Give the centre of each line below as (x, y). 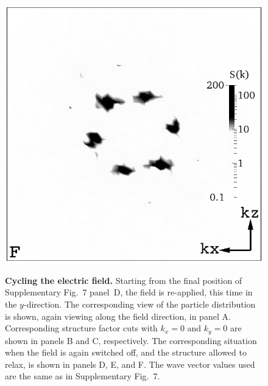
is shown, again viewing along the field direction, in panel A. (118, 316)
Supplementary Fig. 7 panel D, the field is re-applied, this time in (129, 292)
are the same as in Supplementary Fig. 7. (83, 376)
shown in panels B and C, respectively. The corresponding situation (131, 340)
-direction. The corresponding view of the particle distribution (139, 304)
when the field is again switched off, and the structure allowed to (126, 352)
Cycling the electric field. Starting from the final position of (124, 280)
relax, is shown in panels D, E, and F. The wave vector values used (130, 364)
